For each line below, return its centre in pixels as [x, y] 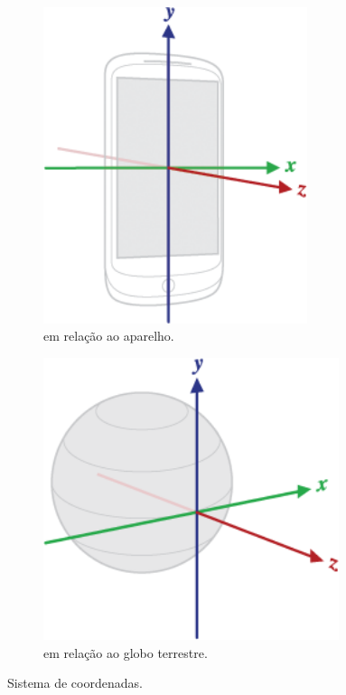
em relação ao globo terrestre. [126, 652]
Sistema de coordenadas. [75, 683]
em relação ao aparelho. [109, 336]
